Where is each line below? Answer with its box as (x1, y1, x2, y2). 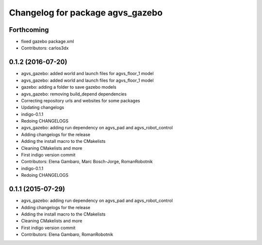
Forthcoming (9, 26, 49, 34)
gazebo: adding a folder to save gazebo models (21, 84, 116, 90)
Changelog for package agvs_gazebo (9, 7, 163, 18)
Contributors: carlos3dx (21, 45, 69, 51)
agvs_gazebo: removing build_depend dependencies (21, 91, 127, 97)
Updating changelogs (21, 105, 65, 110)
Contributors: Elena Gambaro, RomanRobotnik (21, 231, 114, 237)
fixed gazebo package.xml (21, 39, 74, 45)
